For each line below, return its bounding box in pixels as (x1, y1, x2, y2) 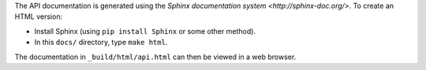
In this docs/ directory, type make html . (34, 38, 168, 47)
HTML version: (14, 12, 63, 21)
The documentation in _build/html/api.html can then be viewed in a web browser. (14, 52, 297, 61)
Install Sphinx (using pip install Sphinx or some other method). (34, 26, 256, 35)
